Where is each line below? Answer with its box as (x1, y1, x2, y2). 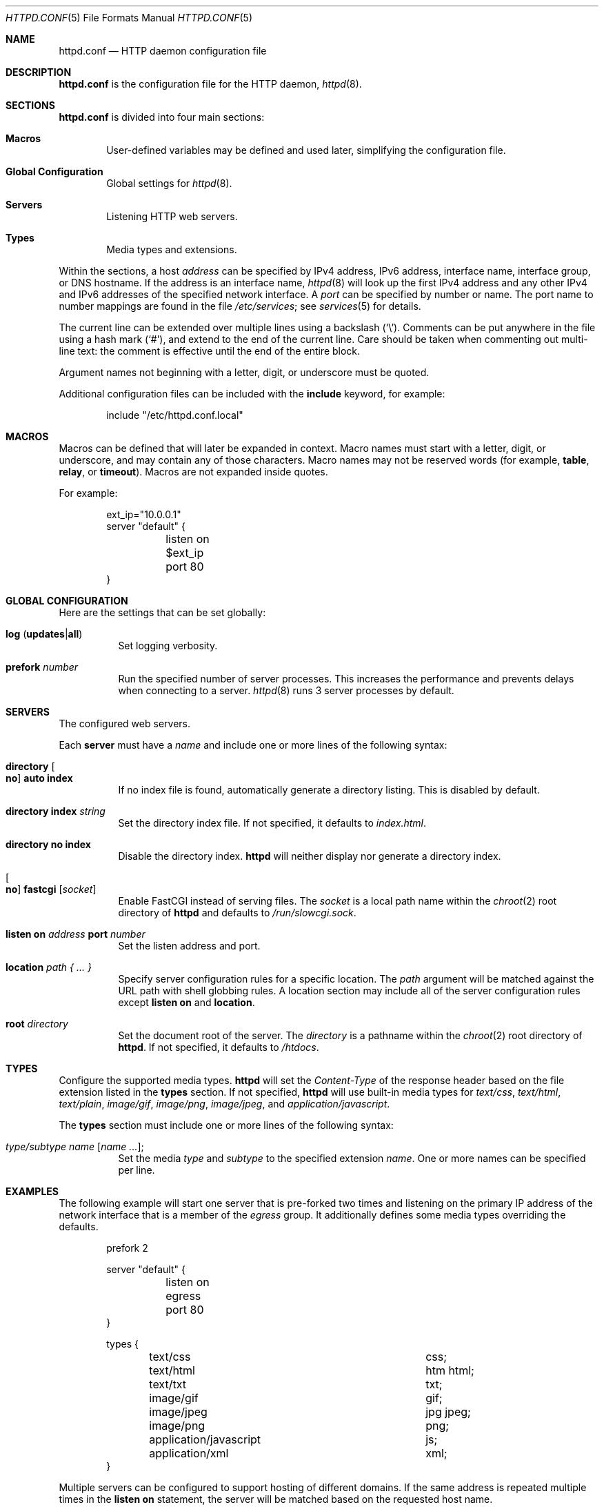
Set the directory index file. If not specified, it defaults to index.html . (118, 817, 427, 829)
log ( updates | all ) (6, 628, 83, 640)
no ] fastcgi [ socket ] (6, 883, 97, 895)
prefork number (6, 661, 79, 673)
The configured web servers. (59, 718, 190, 729)
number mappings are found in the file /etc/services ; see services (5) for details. (59, 300, 421, 312)
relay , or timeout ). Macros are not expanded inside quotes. (59, 466, 328, 477)
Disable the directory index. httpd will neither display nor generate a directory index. (118, 850, 501, 862)
